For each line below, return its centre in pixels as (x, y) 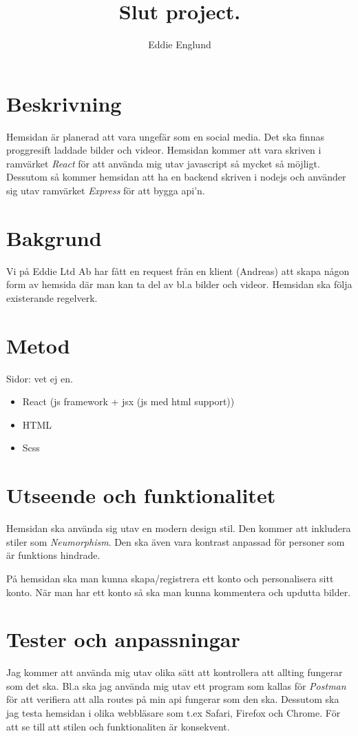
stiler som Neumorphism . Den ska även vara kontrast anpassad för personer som (176, 541)
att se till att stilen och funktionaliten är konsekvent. (118, 726)
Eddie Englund (180, 44)
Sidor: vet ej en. (40, 378)
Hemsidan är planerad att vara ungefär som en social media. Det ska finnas (165, 136)
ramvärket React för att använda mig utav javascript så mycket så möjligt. (163, 163)
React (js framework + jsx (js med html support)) (128, 401)
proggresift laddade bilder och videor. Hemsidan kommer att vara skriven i (164, 150)
